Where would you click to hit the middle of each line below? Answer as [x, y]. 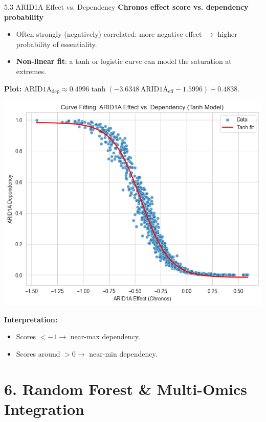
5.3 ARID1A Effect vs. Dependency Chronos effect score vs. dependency [126, 7]
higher [227, 34]
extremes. [31, 71]
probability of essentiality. [57, 44]
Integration [44, 409]
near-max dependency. [105, 336]
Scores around [38, 354]
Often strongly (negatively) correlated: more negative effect [109, 34]
